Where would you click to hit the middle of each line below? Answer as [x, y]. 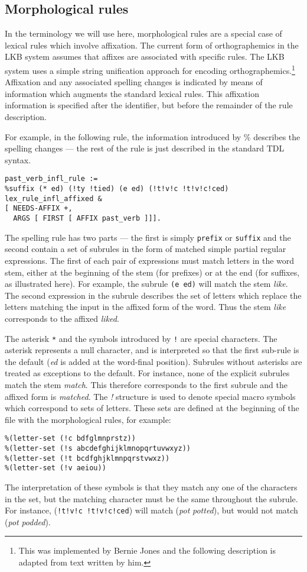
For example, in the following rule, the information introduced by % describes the [153, 136]
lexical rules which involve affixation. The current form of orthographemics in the [152, 45]
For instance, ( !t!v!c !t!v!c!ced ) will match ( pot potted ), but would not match [151, 510]
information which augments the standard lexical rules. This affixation [132, 93]
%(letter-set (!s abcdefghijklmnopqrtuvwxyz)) [98, 449]
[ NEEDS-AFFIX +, [39, 209]
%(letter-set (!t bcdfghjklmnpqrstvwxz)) [87, 458]
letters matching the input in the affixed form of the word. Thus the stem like [146, 307]
